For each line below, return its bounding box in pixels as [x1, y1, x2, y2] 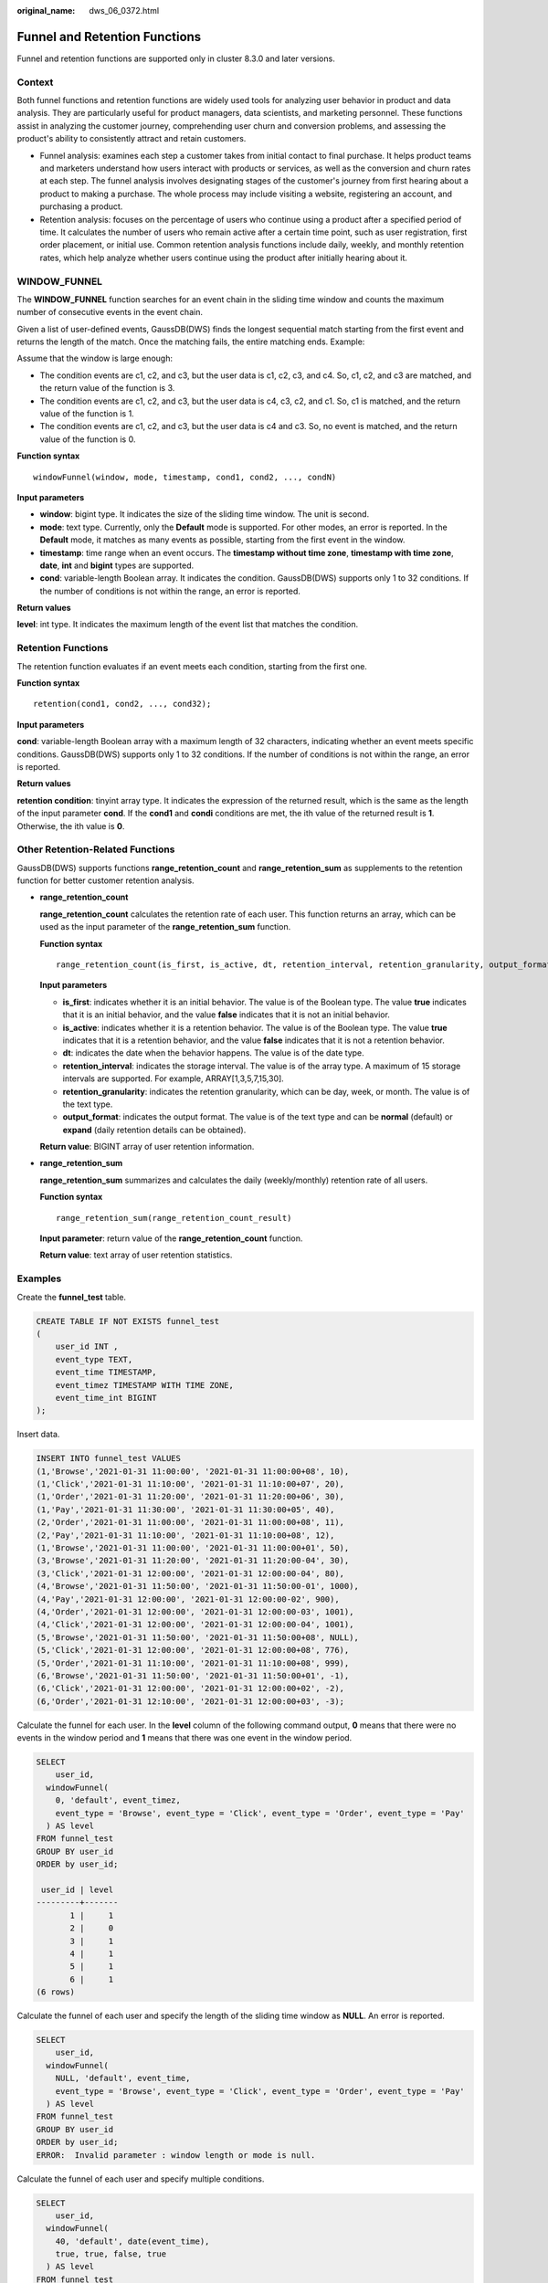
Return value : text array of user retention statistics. [39, 1249, 233, 1260]
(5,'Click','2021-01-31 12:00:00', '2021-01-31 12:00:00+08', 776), [36, 1645, 350, 1656]
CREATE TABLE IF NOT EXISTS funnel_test [36, 1316, 219, 1326]
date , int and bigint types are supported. [39, 560, 195, 571]
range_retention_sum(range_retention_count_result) [56, 1213, 292, 1223]
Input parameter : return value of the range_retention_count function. [39, 1233, 303, 1244]
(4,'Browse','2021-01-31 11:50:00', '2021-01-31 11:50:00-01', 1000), [36, 1581, 360, 1592]
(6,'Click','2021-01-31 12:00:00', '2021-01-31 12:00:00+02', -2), [36, 1683, 345, 1694]
